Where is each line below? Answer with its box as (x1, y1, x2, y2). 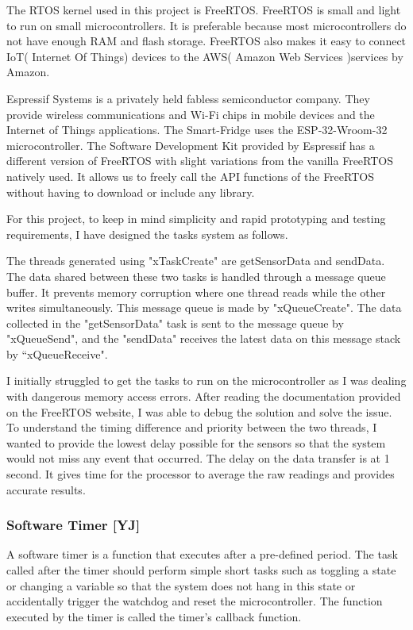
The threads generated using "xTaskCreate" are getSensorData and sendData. (6, 252, 385, 269)
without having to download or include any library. (6, 183, 255, 200)
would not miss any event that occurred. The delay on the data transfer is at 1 (6, 450, 390, 467)
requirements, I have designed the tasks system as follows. (6, 225, 288, 242)
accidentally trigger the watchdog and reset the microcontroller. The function (6, 593, 383, 609)
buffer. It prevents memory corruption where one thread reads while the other (6, 283, 386, 300)
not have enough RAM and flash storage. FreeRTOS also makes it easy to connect (6, 33, 407, 49)
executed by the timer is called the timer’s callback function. (6, 608, 302, 624)
